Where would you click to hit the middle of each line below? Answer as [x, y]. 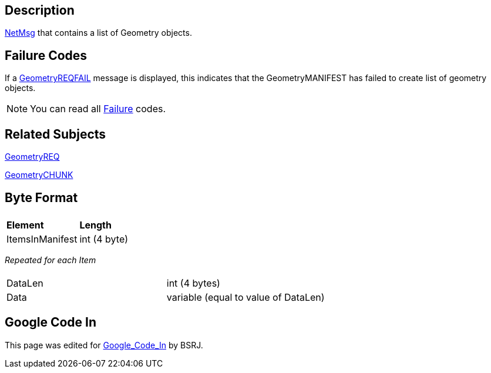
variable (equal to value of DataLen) [246, 297]
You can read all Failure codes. [98, 109]
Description [40, 10]
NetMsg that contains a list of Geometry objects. [98, 33]
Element [25, 225]
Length [95, 225]
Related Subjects [56, 134]
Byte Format [41, 197]
